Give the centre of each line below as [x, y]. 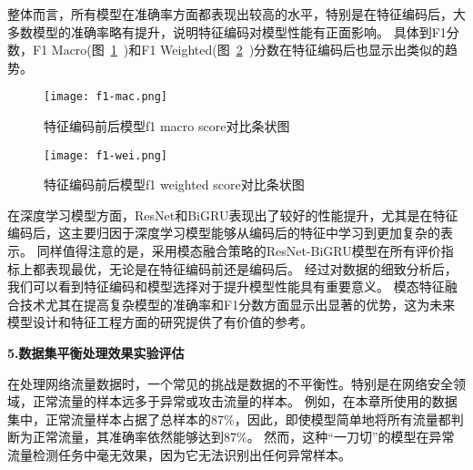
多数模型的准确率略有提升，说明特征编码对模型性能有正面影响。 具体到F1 [227, 31]
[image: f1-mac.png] [106, 97]
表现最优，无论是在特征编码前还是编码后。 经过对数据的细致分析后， [251, 268]
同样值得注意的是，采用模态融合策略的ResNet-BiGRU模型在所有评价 [239, 251]
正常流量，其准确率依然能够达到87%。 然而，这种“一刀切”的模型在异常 [243, 437]
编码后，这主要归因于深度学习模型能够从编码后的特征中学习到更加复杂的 [224, 233]
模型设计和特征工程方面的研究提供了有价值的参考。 [160, 322]
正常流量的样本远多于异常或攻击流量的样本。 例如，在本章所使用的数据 [245, 401]
